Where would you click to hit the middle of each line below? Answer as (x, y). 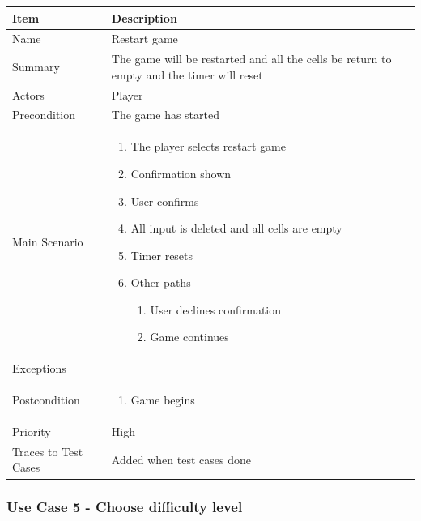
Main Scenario (48, 241)
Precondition (44, 115)
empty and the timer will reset (187, 74)
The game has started (165, 115)
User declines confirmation (216, 309)
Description (144, 17)
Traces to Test (48, 451)
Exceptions (39, 368)
